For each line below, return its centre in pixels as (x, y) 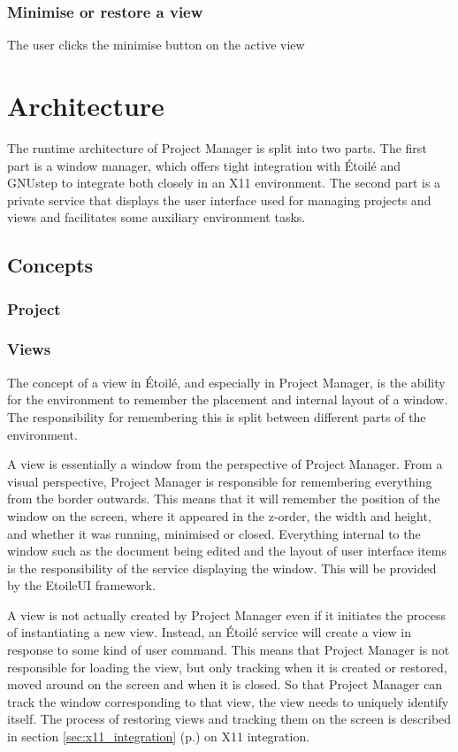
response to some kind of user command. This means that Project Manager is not (229, 650)
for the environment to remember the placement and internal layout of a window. (228, 399)
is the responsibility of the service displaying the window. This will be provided (222, 568)
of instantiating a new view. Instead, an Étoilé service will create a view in (210, 632)
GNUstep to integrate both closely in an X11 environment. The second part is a (224, 183)
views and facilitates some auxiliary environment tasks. (156, 217)
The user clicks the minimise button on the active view (156, 45)
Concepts (50, 265)
